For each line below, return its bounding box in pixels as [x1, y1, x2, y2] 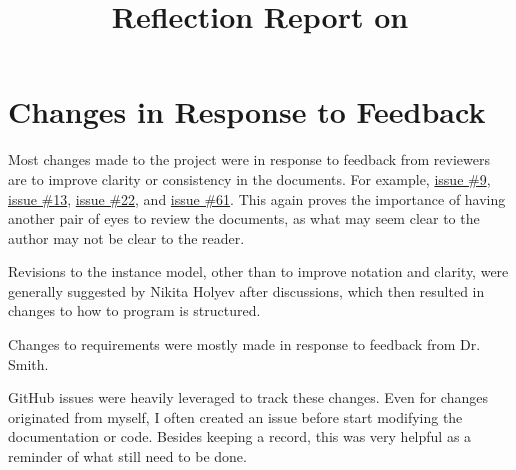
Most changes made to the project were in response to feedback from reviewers [8, 149, 490, 170]
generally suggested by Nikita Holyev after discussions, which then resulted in [8, 280, 485, 301]
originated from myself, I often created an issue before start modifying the [8, 406, 463, 427]
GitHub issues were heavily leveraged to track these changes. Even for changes [8, 387, 488, 408]
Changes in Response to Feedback [8, 91, 486, 132]
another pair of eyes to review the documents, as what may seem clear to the [8, 208, 480, 229]
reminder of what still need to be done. [8, 446, 247, 467]
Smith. [8, 353, 49, 374]
